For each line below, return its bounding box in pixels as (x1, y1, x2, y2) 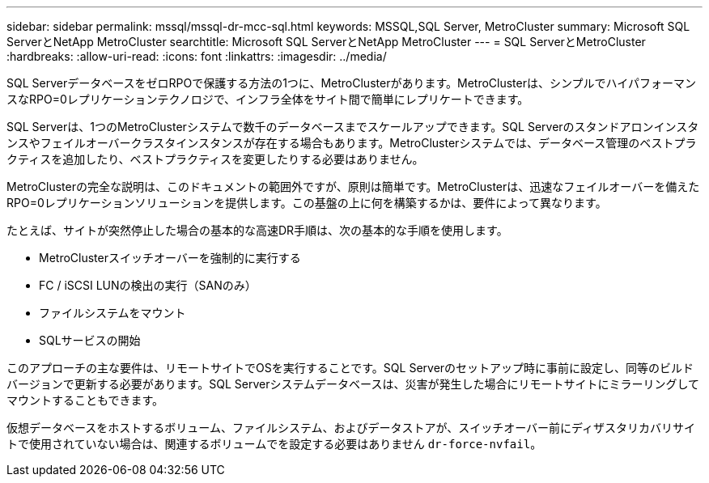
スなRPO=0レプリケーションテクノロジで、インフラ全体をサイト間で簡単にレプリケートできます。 (6, 92, 529, 106)
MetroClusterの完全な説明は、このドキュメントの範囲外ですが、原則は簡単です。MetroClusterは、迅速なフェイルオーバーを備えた (6, 180, 700, 193)
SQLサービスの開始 (39, 333, 141, 347)
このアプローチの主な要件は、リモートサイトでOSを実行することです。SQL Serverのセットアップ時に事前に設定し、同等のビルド (6, 361, 694, 375)
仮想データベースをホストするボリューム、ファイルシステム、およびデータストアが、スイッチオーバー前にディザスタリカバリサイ (6, 421, 695, 434)
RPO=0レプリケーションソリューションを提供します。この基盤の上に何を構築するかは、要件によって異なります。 (6, 196, 607, 210)
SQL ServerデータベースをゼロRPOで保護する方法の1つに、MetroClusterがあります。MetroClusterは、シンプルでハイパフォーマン (6, 76, 697, 90)
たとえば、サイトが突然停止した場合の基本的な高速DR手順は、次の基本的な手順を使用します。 (6, 223, 508, 237)
